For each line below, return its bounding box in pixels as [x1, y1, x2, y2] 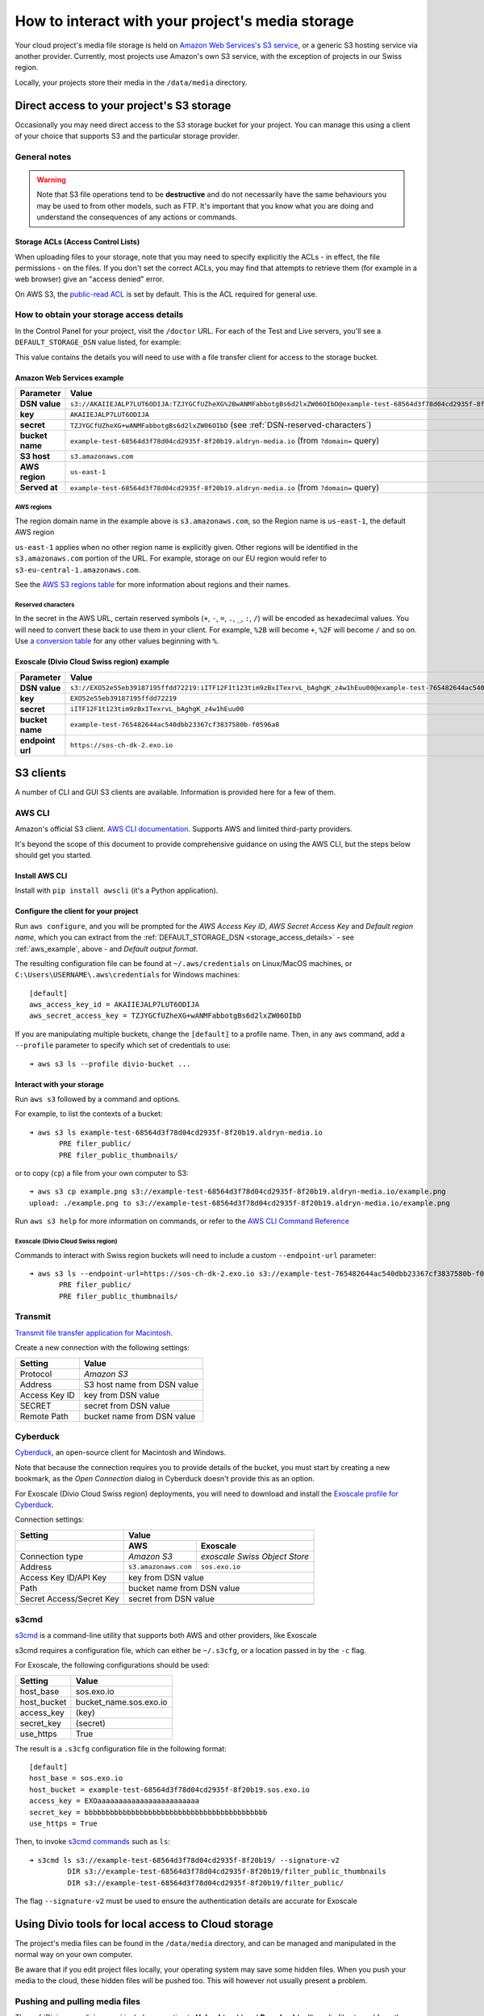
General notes [15, 151, 72, 162]
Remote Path [19, 1410, 69, 1422]
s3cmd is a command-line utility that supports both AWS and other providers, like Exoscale [15, 1631, 318, 1640]
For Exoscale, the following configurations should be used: [15, 1660, 210, 1670]
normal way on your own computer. [15, 1950, 133, 1960]
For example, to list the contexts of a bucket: [15, 1109, 163, 1118]
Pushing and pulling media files [15, 1996, 141, 2007]
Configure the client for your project [15, 906, 139, 916]
